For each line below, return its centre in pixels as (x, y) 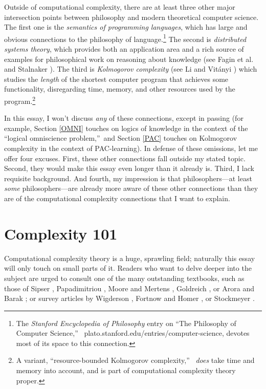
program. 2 (20, 100)
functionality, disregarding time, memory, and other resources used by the (120, 89)
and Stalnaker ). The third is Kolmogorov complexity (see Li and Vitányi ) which (131, 69)
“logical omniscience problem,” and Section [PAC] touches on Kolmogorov (121, 138)
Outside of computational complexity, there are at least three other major (120, 7)
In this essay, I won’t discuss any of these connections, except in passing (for (124, 118)
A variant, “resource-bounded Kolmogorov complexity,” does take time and (135, 360)
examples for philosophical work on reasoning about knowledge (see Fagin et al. (129, 59)
